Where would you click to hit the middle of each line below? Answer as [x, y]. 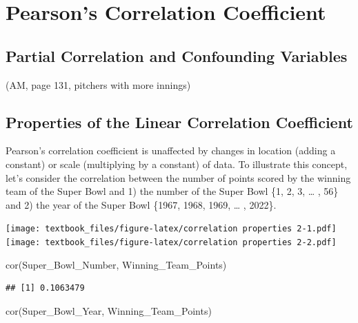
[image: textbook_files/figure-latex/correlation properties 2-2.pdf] [171, 242]
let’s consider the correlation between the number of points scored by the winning [178, 177]
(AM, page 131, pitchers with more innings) [98, 84]
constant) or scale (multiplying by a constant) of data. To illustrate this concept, [177, 164]
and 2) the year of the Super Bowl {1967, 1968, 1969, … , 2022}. [141, 204]
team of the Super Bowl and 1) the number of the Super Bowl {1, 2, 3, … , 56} [172, 191]
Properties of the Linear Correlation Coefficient [179, 122]
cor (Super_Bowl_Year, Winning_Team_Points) [109, 310]
